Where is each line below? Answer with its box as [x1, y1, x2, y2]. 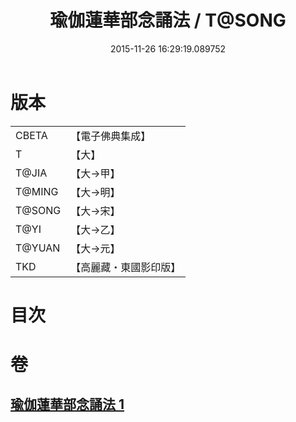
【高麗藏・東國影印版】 [70, 260, 182, 274]
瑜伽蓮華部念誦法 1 [10, 396, 125, 413]
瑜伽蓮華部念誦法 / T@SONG [49, 9, 287, 32]
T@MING [15, 184, 59, 198]
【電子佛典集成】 [70, 129, 152, 143]
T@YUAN [15, 241, 61, 255]
